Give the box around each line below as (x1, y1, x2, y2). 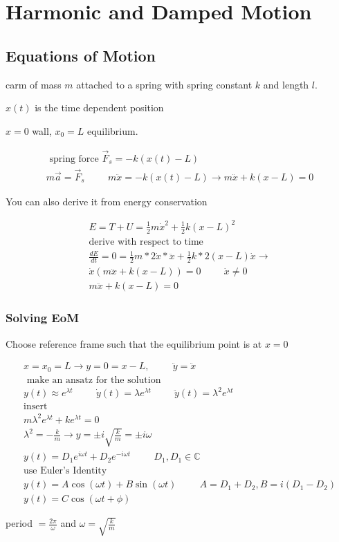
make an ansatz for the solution (26, 375, 161, 385)
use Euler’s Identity (24, 466, 107, 476)
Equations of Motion (6, 44, 156, 66)
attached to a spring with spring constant (76, 77, 253, 91)
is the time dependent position (35, 100, 164, 115)
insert (24, 402, 48, 412)
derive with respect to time (89, 236, 203, 247)
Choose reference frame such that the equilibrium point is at (6, 336, 262, 351)
